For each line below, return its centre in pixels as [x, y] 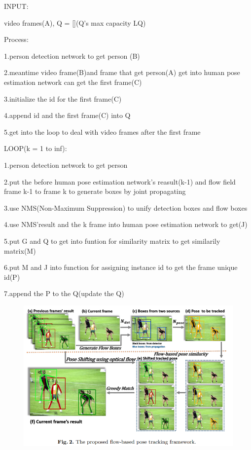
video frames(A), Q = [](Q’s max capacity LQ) [75, 22]
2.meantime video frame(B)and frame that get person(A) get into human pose [122, 72]
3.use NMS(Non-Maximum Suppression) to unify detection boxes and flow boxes [126, 207]
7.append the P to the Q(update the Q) [64, 293]
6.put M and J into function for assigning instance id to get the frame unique [121, 267]
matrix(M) [20, 250]
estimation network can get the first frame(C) [73, 82]
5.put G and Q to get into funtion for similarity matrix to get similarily [112, 241]
